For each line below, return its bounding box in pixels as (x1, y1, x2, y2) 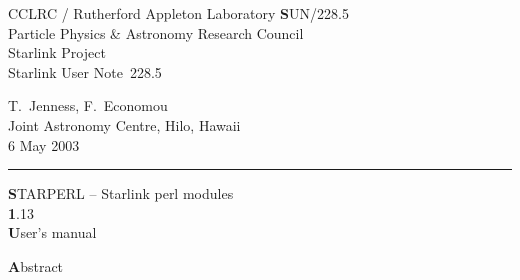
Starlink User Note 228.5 (8, 61, 162, 82)
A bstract (8, 255, 64, 276)
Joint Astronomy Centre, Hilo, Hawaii (8, 114, 241, 135)
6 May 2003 (8, 134, 80, 155)
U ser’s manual (8, 222, 97, 243)
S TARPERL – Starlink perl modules (8, 183, 234, 204)
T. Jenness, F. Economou (8, 95, 168, 116)
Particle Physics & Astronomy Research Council (8, 22, 304, 43)
